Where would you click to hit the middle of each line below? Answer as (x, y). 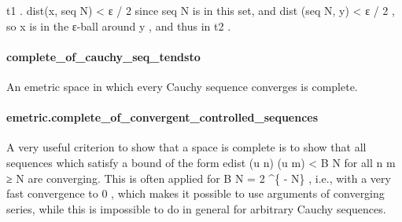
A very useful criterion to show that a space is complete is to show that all (186, 147)
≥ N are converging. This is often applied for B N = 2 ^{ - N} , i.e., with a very (199, 178)
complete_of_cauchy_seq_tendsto (103, 56)
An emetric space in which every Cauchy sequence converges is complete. (182, 86)
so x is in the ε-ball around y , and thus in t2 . (119, 25)
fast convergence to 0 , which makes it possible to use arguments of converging (195, 193)
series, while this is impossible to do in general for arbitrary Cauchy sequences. (196, 208)
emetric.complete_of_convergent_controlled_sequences (162, 117)
